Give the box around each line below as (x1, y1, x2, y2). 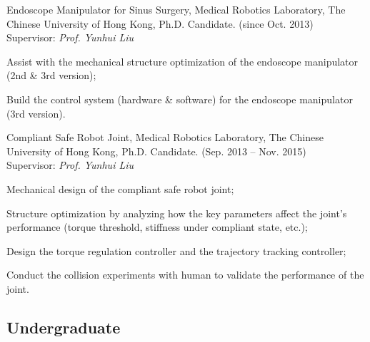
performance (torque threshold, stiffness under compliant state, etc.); (6, 219, 308, 234)
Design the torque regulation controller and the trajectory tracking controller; (6, 243, 346, 258)
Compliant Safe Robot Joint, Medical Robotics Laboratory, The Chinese (6, 130, 324, 145)
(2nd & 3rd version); (6, 68, 96, 83)
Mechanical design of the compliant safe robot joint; (6, 181, 234, 196)
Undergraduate (6, 316, 121, 338)
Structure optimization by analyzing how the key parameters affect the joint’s (6, 205, 347, 220)
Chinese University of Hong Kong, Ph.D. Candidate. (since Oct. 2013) (6, 16, 314, 31)
